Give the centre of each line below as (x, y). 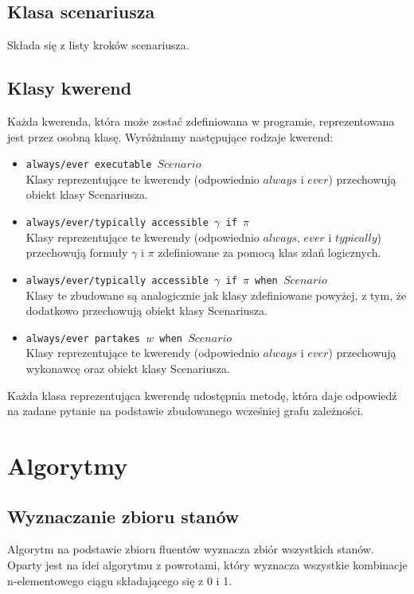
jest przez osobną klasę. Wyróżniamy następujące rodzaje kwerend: (170, 136)
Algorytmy (68, 465)
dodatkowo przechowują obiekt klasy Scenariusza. (146, 311)
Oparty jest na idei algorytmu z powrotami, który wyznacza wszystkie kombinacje (207, 564)
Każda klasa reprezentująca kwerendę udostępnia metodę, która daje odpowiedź (202, 395)
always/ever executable (89, 165)
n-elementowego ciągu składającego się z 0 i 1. (120, 580)
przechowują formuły (77, 252)
